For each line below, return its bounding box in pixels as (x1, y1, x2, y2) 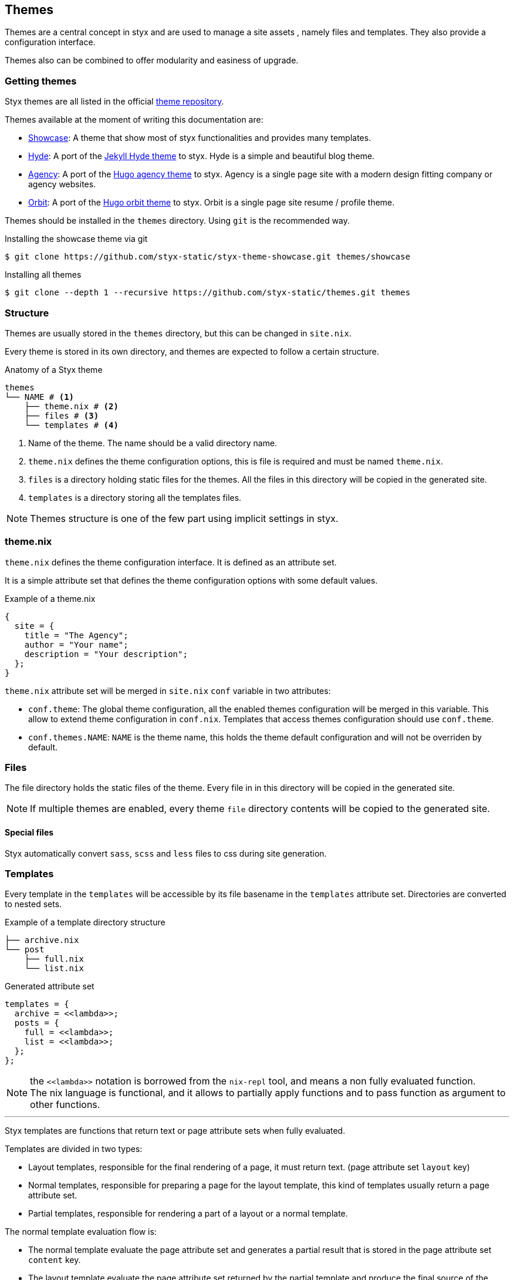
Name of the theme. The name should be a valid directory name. (28, 437, 278, 448)
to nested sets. (5, 899, 62, 910)
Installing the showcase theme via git (5, 234, 148, 244)
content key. (28, 1255, 81, 1265)
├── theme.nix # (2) (24, 401, 119, 411)
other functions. (30, 1099, 100, 1111)
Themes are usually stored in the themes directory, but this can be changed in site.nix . (5, 328, 351, 338)
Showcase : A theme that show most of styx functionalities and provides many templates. (28, 133, 371, 143)
